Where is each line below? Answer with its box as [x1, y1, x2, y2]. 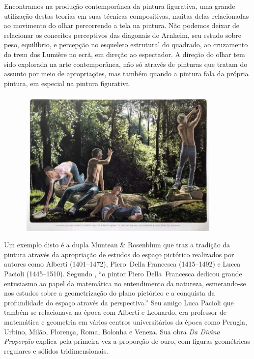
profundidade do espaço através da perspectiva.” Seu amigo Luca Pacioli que [4, 297, 234, 307]
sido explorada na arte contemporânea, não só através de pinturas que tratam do [4, 59, 248, 69]
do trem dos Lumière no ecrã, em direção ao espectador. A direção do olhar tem [4, 49, 245, 59]
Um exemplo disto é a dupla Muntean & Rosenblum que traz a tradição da [4, 239, 230, 250]
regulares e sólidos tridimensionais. [4, 345, 109, 356]
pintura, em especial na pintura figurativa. [4, 78, 131, 88]
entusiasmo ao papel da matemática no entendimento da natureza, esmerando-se [4, 278, 246, 288]
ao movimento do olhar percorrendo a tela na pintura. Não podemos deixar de [4, 20, 240, 30]
